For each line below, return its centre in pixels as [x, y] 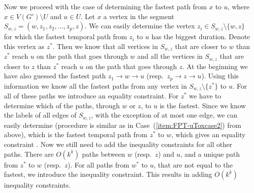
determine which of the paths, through [62, 105]
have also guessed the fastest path [55, 76]
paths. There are [29, 154]
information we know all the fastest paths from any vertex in [96, 85]
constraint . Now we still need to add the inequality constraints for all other [118, 144]
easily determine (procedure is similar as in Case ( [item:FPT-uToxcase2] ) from [123, 125]
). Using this [220, 76]
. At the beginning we [215, 66]
